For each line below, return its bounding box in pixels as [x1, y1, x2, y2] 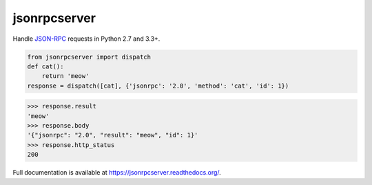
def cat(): [27, 62, 64, 70]
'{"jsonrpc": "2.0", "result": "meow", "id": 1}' [27, 131, 198, 139]
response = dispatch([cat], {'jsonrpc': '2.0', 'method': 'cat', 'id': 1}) [27, 81, 289, 90]
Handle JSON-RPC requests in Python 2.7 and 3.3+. [12, 35, 161, 43]
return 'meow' [41, 72, 90, 80]
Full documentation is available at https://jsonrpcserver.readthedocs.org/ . [12, 168, 222, 177]
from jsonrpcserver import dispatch [27, 52, 152, 61]
